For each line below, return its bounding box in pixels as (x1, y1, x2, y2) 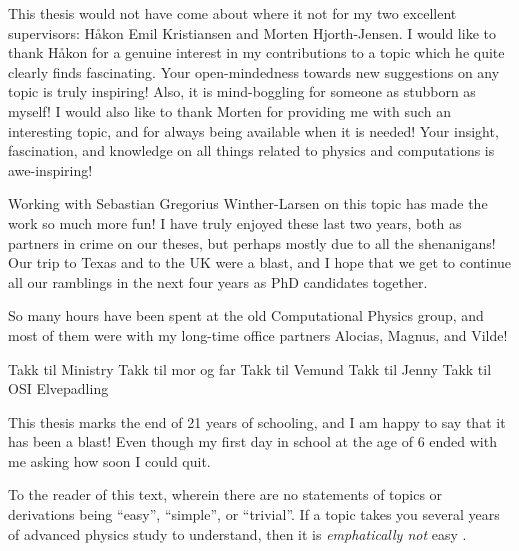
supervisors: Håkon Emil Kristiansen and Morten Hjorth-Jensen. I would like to (8, 22, 496, 43)
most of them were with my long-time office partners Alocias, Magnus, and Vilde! (8, 324, 508, 345)
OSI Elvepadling (8, 378, 109, 399)
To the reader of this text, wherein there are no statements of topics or (8, 484, 443, 505)
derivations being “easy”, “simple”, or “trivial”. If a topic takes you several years (8, 504, 500, 525)
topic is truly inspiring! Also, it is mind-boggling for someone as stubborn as (8, 81, 476, 102)
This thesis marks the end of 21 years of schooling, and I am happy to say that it (8, 411, 506, 432)
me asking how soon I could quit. (8, 450, 211, 471)
